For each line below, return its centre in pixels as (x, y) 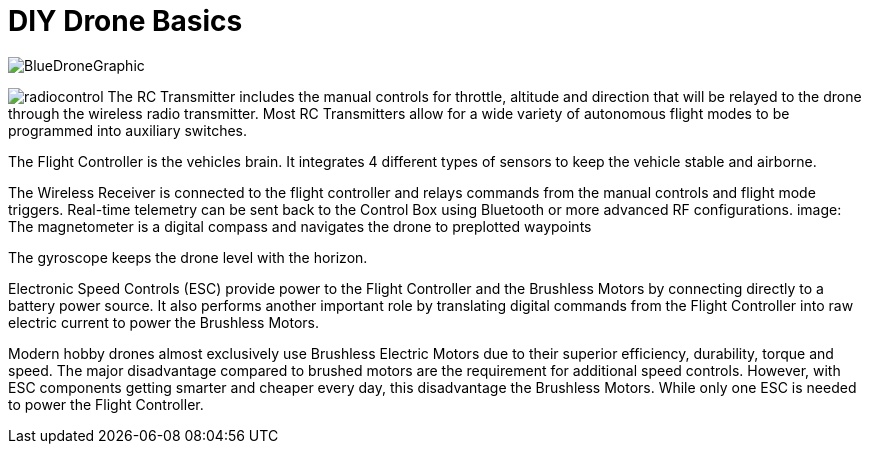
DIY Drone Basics (125, 21)
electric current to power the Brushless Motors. (164, 322)
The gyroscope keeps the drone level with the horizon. (188, 257)
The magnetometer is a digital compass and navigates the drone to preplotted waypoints (300, 226)
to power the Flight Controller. (106, 404)
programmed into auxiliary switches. (128, 130)
